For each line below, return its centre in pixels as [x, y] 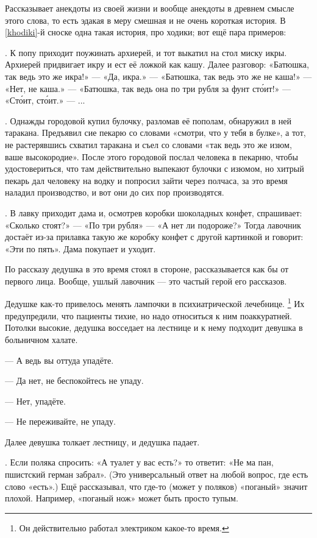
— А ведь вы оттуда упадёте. [59, 360]
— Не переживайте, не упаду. [60, 421]
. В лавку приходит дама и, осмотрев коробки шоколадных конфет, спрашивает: [154, 212]
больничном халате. [41, 339]
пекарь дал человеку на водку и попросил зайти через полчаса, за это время [146, 180]
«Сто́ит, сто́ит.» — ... [45, 100]
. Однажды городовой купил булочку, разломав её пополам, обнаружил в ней [148, 120]
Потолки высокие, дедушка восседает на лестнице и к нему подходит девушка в [154, 327]
